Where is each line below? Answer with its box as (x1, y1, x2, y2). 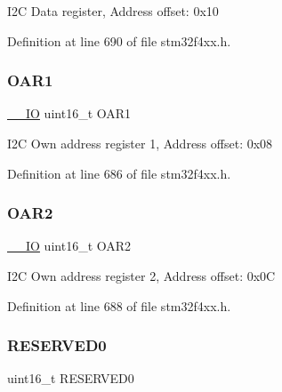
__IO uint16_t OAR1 (7, 104, 132, 123)
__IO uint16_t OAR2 (7, 236, 132, 255)
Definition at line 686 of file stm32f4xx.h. (7, 164, 231, 182)
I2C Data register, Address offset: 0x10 (7, 2, 219, 20)
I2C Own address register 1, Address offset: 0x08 (7, 134, 273, 152)
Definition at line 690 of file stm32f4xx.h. (7, 31, 231, 50)
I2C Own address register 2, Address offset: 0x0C (7, 267, 276, 284)
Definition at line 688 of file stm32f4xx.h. (7, 296, 231, 315)
